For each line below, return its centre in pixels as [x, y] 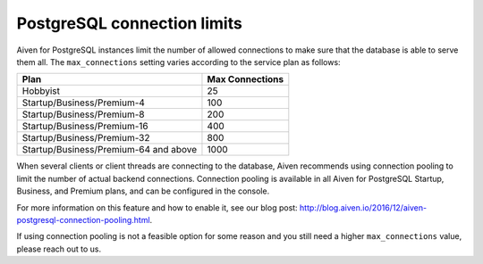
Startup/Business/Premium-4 [83, 103]
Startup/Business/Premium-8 [83, 114]
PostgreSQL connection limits [130, 23]
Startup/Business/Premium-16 [85, 127]
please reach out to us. [59, 249]
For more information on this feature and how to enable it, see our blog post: [157, 207]
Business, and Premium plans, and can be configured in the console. [143, 191]
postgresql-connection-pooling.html [84, 219]
